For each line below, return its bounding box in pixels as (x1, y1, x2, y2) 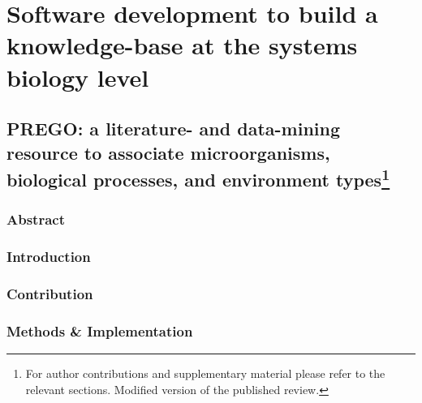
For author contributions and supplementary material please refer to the (25, 365, 385, 382)
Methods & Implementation (6, 320, 193, 341)
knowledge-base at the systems (6, 28, 358, 62)
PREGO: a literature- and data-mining (6, 116, 340, 141)
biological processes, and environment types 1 (6, 163, 390, 191)
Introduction (6, 247, 91, 267)
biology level (6, 60, 149, 93)
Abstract (6, 209, 65, 229)
